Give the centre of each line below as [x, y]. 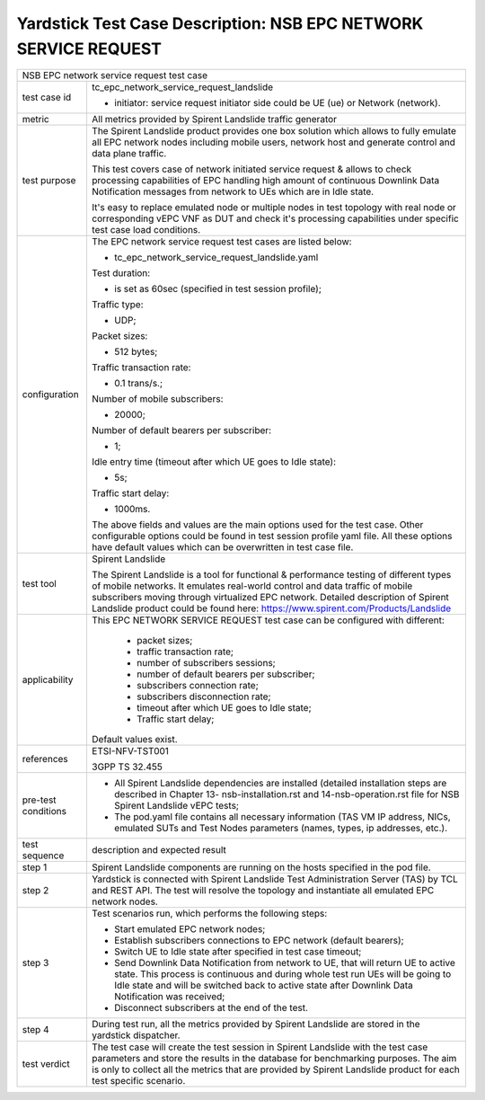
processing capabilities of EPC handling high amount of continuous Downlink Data [265, 181]
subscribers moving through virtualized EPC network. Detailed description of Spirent [270, 598]
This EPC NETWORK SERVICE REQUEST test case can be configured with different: [268, 620]
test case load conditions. [146, 230]
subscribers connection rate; [198, 686]
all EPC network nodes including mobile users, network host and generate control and [273, 142]
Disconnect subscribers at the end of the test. [211, 1008]
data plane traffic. [129, 154]
